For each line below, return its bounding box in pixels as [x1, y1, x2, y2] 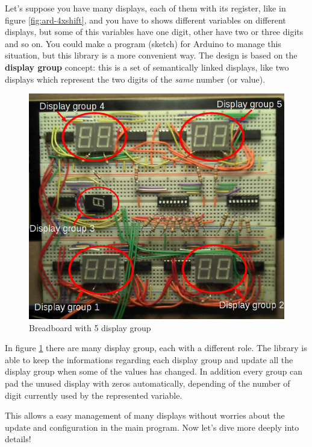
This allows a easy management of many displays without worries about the [5, 409, 285, 422]
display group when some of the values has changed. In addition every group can [5, 365, 302, 378]
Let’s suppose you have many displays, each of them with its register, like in [5, 2, 286, 14]
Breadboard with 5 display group [29, 321, 151, 334]
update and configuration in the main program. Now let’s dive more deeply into [5, 420, 299, 433]
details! [5, 433, 31, 445]
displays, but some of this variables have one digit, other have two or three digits [5, 25, 304, 38]
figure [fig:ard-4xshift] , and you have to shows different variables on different [5, 13, 286, 26]
